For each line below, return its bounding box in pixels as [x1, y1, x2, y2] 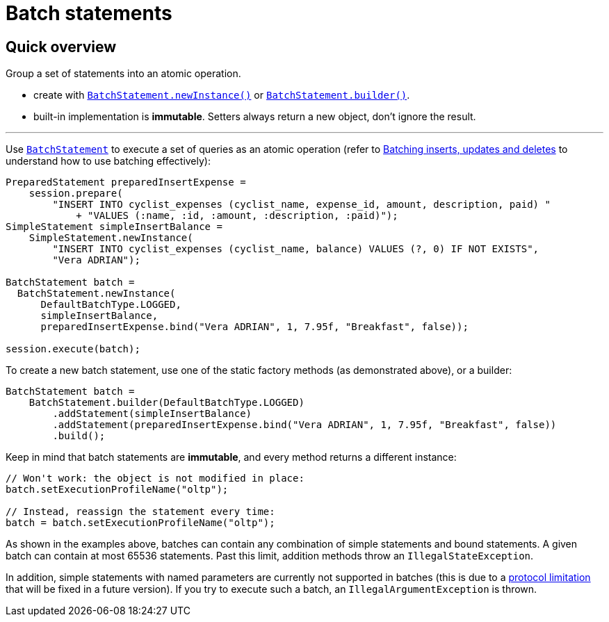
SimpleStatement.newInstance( [29, 232, 193, 244]
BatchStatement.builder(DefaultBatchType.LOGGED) [29, 397, 304, 409]
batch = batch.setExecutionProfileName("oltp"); [6, 517, 275, 529]
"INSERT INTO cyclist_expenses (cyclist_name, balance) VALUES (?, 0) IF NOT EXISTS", [52, 243, 539, 255]
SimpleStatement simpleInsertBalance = [6, 221, 222, 233]
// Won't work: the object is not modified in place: [6, 473, 304, 484]
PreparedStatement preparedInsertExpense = [6, 177, 246, 188]
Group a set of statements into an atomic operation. [6, 67, 241, 80]
